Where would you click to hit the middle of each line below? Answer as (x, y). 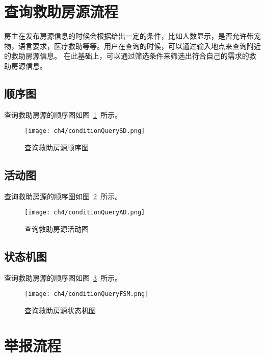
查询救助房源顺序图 (57, 147)
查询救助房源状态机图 (60, 310)
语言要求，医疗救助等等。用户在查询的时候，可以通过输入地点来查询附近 (139, 46)
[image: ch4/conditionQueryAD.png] (85, 213)
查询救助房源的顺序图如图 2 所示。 (63, 196)
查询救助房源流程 (61, 11)
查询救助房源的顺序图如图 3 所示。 (63, 277)
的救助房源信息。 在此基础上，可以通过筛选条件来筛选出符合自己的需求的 (127, 56)
